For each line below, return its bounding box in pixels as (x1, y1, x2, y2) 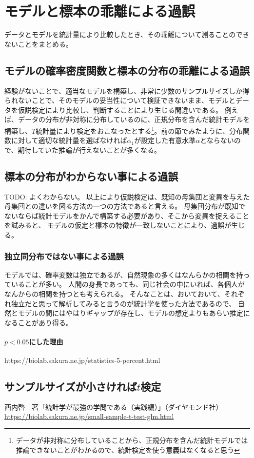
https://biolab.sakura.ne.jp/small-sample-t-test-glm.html (4, 411, 174, 421)
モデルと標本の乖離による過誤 (4, 1, 195, 21)
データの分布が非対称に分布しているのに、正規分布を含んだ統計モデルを (18, 114, 250, 124)
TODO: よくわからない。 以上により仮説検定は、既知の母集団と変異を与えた (4, 191, 250, 201)
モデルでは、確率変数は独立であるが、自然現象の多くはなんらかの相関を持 (4, 269, 243, 279)
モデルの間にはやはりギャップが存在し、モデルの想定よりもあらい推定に (18, 308, 250, 318)
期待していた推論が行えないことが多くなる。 (18, 144, 161, 155)
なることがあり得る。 (4, 317, 73, 327)
